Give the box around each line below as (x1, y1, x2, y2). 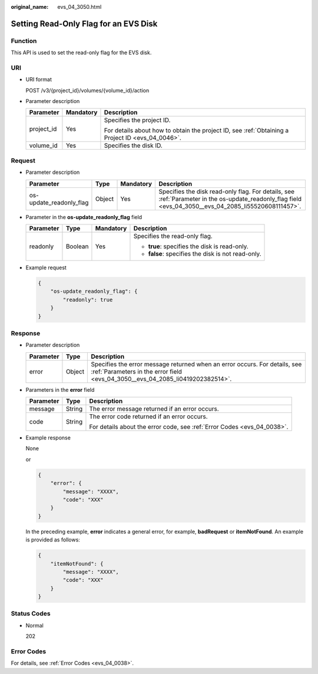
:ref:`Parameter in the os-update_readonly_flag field (158, 194, 302, 203)
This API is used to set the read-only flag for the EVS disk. (11, 49, 152, 56)
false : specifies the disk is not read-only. (148, 250, 261, 257)
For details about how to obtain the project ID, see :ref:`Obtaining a (104, 127, 289, 135)
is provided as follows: (25, 536, 81, 543)
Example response (25, 434, 71, 441)
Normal (25, 622, 44, 629)
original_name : (11, 4, 49, 10)
